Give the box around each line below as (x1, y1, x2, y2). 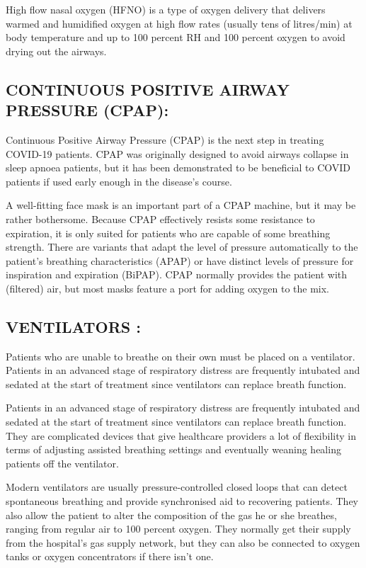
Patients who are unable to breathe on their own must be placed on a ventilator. (6, 348, 355, 363)
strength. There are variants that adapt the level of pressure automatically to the (6, 239, 358, 254)
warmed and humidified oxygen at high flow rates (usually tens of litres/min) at (6, 16, 353, 30)
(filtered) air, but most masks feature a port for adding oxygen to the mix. (6, 280, 330, 295)
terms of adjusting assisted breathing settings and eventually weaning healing (6, 442, 341, 457)
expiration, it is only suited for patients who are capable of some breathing (6, 225, 331, 240)
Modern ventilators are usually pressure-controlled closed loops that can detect (6, 479, 348, 494)
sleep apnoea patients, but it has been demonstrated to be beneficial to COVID (6, 160, 351, 175)
